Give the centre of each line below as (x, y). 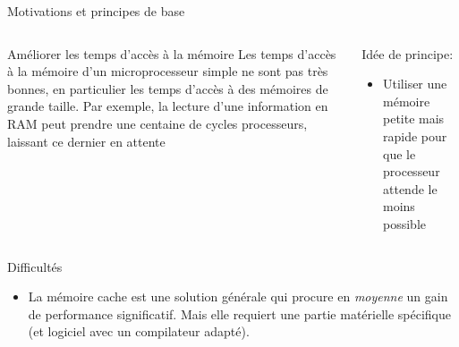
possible (405, 223)
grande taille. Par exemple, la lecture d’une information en (168, 106)
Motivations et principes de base (96, 11)
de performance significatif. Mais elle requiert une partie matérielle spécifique (239, 313)
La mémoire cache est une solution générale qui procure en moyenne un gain (238, 296)
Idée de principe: (408, 53)
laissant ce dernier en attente (86, 141)
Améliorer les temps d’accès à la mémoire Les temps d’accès (172, 53)
